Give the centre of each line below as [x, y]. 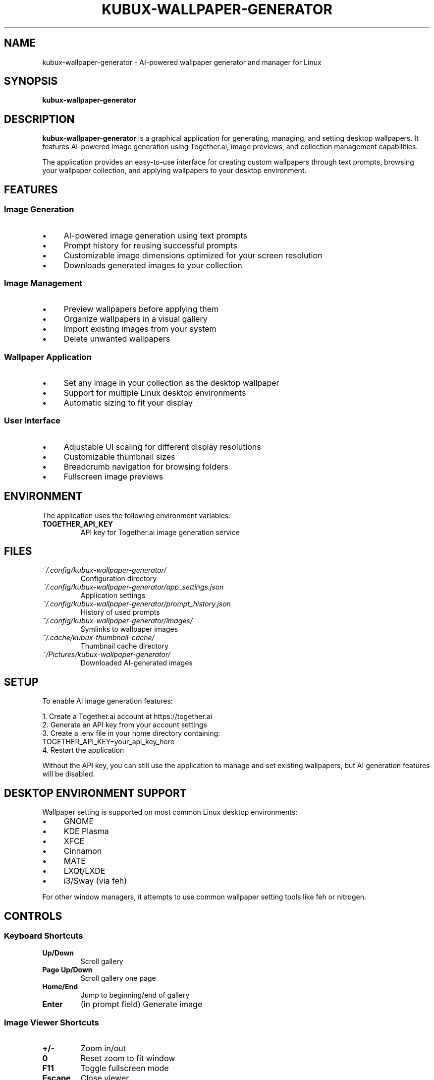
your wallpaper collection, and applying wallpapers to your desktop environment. [174, 171]
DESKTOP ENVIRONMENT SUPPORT [95, 793]
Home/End [60, 987]
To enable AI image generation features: [108, 701]
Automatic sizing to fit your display [128, 403]
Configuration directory [119, 579]
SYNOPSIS [31, 81]
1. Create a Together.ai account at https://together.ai [127, 717]
